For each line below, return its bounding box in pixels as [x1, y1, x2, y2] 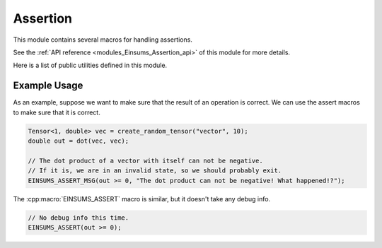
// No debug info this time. [28, 213, 129, 222]
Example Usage [13, 80, 83, 92]
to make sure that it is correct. [13, 108, 100, 117]
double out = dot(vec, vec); [28, 137, 129, 145]
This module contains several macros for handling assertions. [13, 35, 192, 44]
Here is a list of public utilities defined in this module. [13, 61, 168, 70]
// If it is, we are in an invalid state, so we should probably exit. [28, 167, 282, 175]
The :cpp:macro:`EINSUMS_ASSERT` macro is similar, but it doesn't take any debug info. [13, 194, 271, 203]
